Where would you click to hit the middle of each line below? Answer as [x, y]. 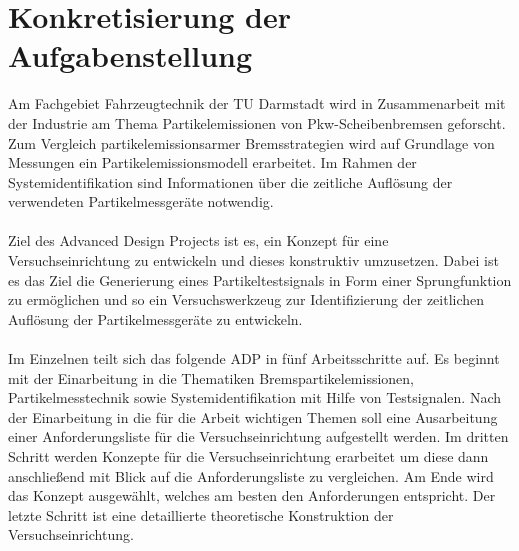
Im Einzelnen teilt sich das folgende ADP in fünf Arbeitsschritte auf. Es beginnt [254, 358]
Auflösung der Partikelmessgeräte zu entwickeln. [155, 318]
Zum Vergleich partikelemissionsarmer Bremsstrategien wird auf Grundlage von [251, 142]
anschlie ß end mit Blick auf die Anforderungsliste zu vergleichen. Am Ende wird [251, 475]
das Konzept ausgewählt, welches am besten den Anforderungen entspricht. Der [252, 495]
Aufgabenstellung [130, 55]
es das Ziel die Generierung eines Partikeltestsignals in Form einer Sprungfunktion [260, 279]
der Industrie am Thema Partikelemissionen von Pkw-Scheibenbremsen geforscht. [257, 122]
